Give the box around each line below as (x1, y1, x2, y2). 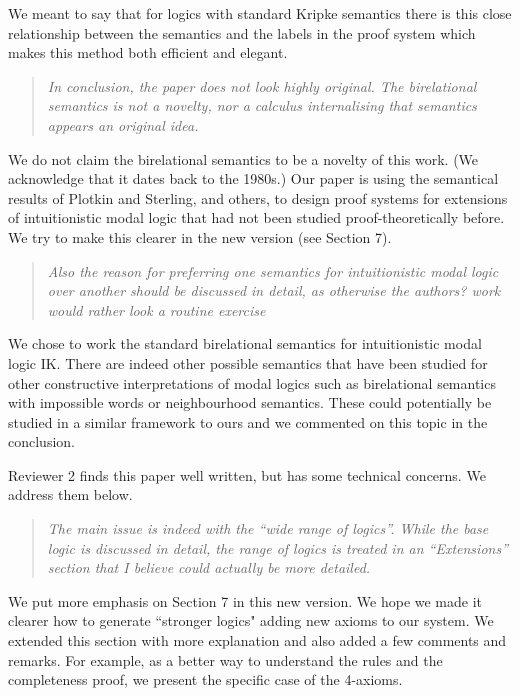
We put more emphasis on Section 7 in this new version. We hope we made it (8, 590, 483, 611)
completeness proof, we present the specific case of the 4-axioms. (8, 669, 403, 690)
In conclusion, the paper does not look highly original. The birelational (47, 75, 477, 96)
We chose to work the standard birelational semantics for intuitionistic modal (8, 333, 482, 354)
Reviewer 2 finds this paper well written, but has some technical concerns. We (8, 464, 486, 485)
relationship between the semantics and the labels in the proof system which (8, 22, 476, 43)
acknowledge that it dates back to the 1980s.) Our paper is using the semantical (8, 168, 499, 189)
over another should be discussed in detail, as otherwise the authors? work (47, 280, 501, 301)
